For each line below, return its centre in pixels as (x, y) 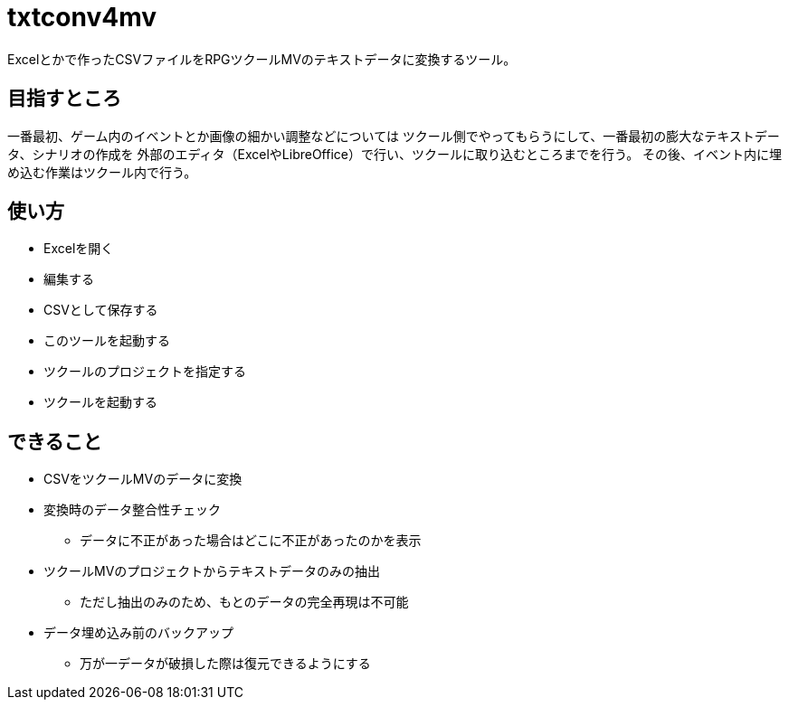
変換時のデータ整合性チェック (132, 510)
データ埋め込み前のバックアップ (138, 633)
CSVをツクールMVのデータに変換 (143, 479)
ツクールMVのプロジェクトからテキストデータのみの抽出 (212, 571)
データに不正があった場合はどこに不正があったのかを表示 (251, 541)
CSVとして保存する (101, 310)
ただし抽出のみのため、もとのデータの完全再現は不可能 (244, 602)
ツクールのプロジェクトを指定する (145, 372)
